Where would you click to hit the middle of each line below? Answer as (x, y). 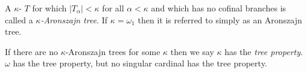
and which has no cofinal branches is (219, 8)
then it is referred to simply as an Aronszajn (220, 19)
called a (19, 19)
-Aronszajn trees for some (113, 51)
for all (113, 8)
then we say (192, 51)
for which (49, 8)
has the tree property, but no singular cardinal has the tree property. (140, 63)
